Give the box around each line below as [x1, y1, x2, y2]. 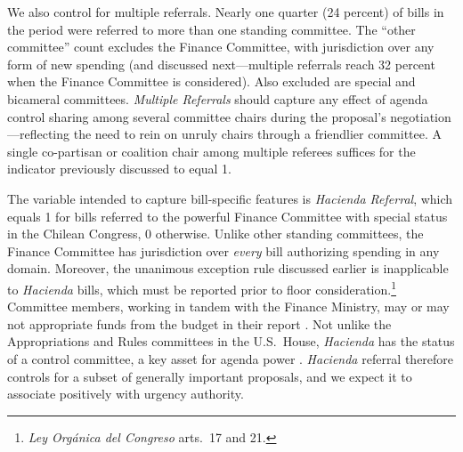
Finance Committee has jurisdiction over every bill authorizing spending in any [7, 241, 440, 260]
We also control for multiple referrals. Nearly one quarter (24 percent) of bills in [7, 3, 444, 20]
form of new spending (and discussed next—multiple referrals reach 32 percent [7, 54, 435, 73]
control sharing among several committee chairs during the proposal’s [7, 107, 386, 125]
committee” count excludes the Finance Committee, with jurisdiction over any [7, 37, 435, 56]
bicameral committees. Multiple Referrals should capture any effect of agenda [7, 89, 428, 108]
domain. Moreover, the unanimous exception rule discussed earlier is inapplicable [7, 259, 449, 278]
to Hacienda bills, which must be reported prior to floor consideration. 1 [7, 277, 396, 298]
